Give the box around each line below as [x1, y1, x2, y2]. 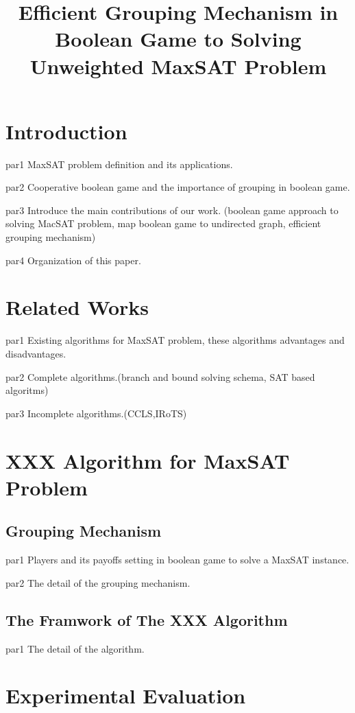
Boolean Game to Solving [55, 25, 302, 53]
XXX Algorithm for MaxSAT [5, 446, 290, 474]
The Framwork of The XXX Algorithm [5, 609, 288, 630]
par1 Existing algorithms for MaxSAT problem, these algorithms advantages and [5, 333, 345, 347]
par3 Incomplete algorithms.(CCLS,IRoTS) [5, 406, 187, 420]
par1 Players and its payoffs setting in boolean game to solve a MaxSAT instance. [5, 552, 350, 567]
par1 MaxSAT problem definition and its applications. [5, 156, 233, 171]
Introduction [5, 117, 127, 145]
